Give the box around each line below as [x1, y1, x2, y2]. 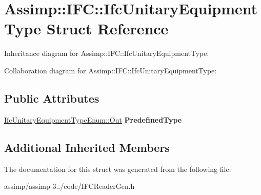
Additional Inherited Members [4, 139, 170, 155]
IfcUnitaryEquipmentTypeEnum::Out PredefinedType [4, 114, 182, 125]
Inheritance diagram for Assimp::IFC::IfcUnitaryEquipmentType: [4, 48, 209, 59]
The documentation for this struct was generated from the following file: [4, 163, 231, 174]
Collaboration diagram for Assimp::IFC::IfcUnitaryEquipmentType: [4, 65, 217, 75]
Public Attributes [4, 90, 99, 106]
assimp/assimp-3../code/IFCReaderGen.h [4, 181, 135, 191]
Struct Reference [46, 18, 169, 39]
